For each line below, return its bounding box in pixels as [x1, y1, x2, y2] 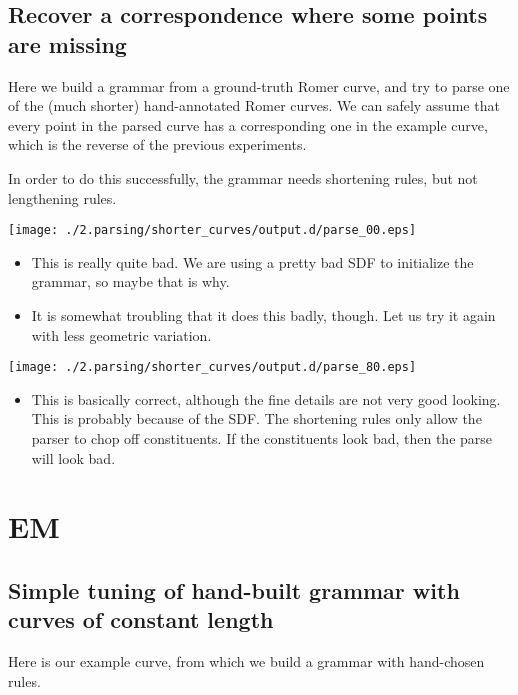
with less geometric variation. [31, 324, 212, 345]
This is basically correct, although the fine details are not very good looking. [31, 388, 501, 409]
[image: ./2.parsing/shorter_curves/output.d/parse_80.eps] [8, 360, 417, 375]
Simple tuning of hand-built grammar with [8, 574, 460, 605]
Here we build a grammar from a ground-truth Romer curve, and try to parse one [8, 75, 510, 96]
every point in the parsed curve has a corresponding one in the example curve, [8, 114, 488, 135]
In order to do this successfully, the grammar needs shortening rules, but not [8, 167, 478, 188]
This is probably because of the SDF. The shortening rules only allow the [31, 408, 482, 429]
